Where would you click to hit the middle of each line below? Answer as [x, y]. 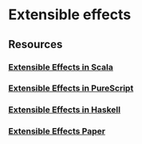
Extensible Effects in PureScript [71, 88]
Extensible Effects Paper [57, 131]
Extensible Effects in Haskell [65, 110]
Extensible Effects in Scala [61, 67]
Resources [35, 44]
